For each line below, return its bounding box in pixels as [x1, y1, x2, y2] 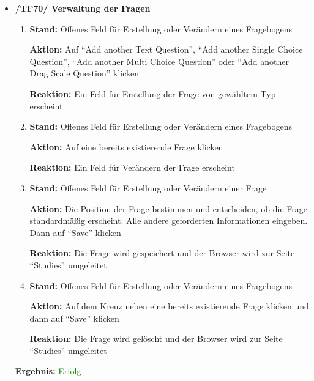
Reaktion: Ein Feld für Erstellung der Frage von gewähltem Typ [29, 87, 276, 100]
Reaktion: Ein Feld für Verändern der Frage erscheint [29, 161, 235, 174]
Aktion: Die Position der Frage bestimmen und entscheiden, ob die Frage [29, 202, 307, 215]
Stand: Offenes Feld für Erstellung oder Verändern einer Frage [29, 181, 267, 194]
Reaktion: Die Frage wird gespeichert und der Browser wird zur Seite [29, 246, 295, 259]
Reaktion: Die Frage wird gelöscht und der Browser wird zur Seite [29, 332, 283, 345]
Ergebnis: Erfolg [15, 364, 81, 377]
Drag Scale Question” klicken [29, 67, 140, 80]
